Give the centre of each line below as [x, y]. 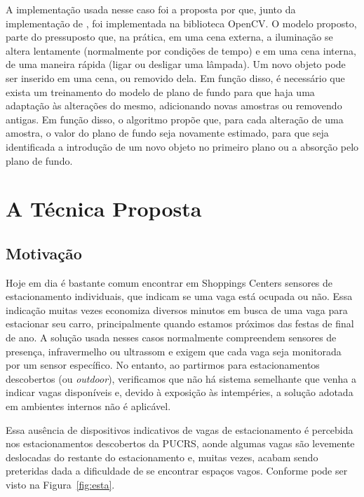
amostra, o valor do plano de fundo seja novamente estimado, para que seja [167, 133]
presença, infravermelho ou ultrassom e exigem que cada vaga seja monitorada [174, 351]
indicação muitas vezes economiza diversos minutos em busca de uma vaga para [177, 309]
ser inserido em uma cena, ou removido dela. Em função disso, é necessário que [175, 77]
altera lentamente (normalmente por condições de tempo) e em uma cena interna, [181, 50]
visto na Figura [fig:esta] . [60, 485]
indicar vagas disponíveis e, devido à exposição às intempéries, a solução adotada [180, 392]
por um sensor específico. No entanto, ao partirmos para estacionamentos [163, 365]
